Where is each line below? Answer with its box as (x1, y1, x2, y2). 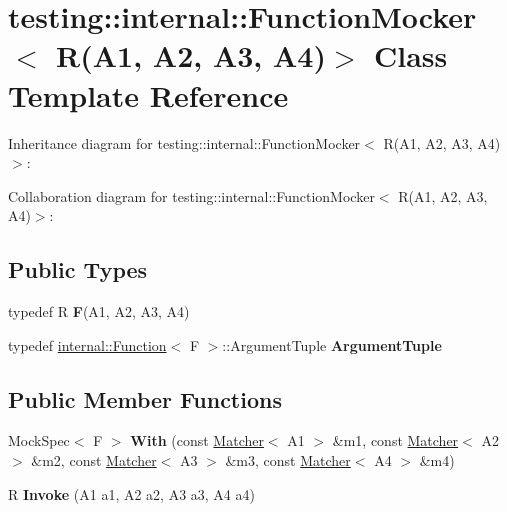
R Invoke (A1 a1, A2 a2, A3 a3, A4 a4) (8, 483, 255, 504)
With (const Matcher (130, 430, 264, 451)
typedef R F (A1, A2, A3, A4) (8, 301, 190, 322)
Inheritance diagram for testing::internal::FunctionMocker (8, 132, 361, 153)
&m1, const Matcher (332, 430, 459, 451)
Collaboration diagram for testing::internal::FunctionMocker (8, 185, 375, 206)
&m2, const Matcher (31, 450, 157, 471)
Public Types (8, 254, 148, 285)
